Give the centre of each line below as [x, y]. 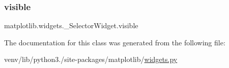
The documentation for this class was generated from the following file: [115, 42]
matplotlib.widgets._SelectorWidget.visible [71, 25]
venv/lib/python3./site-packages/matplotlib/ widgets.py [91, 59]
